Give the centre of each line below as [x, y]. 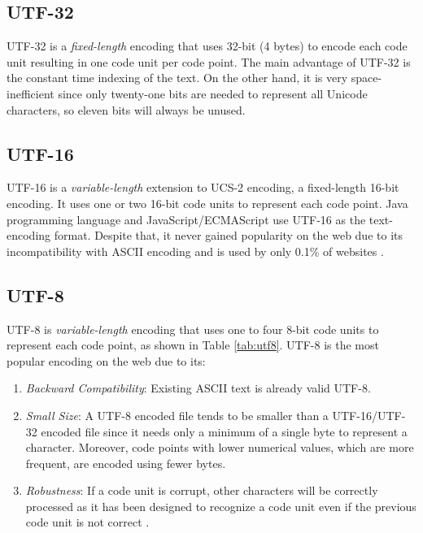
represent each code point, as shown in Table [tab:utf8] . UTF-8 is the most [193, 345]
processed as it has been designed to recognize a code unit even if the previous [221, 506]
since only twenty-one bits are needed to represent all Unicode [213, 93]
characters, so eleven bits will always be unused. [126, 109]
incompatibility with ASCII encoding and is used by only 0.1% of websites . [195, 251]
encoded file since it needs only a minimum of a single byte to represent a [224, 431]
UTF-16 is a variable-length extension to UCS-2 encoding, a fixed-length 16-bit [203, 187]
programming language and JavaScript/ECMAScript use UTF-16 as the [186, 219]
